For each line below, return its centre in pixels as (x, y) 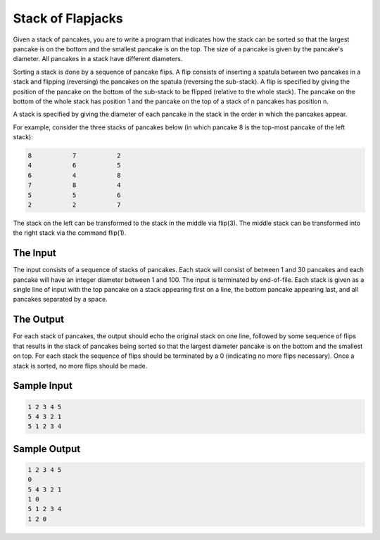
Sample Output (47, 449)
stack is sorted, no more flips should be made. (80, 366)
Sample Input (43, 386)
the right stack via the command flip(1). (70, 233)
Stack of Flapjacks (68, 18)
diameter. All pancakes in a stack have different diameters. (98, 59)
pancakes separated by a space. (61, 300)
